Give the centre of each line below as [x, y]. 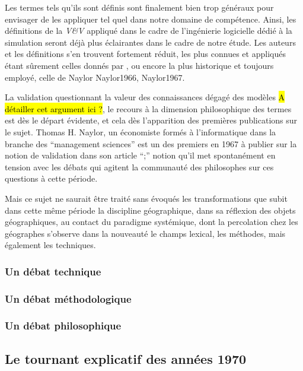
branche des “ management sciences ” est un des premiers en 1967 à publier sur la [151, 143]
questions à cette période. [51, 178]
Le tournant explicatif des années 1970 [126, 358]
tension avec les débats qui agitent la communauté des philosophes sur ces [139, 167]
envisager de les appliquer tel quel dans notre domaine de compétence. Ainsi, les [151, 19]
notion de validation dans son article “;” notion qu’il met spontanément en [140, 155]
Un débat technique [53, 271]
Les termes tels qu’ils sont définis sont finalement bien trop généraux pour [139, 7]
